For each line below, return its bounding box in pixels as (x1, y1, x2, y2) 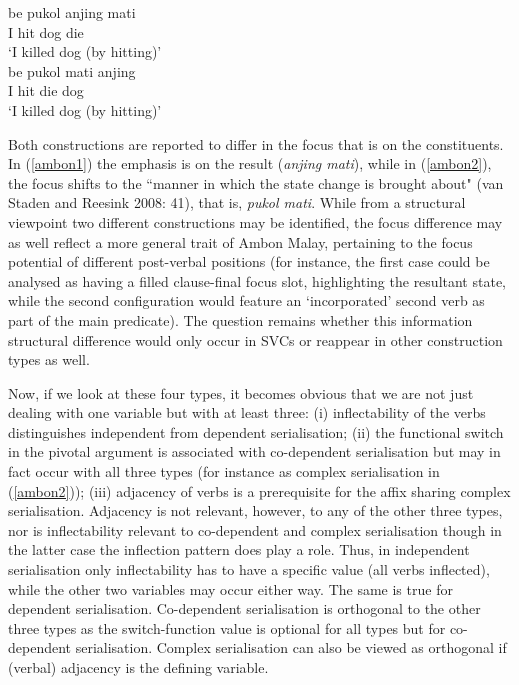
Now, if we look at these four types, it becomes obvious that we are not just (8, 382, 474, 403)
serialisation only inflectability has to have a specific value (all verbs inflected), (8, 559, 490, 580)
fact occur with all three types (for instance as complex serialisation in (8, 461, 440, 482)
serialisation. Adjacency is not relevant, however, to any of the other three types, (8, 500, 503, 521)
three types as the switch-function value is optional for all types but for (8, 617, 446, 638)
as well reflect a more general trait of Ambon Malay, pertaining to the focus (8, 231, 473, 252)
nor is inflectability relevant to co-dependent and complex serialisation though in (8, 519, 502, 540)
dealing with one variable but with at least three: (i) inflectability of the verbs (8, 402, 486, 423)
